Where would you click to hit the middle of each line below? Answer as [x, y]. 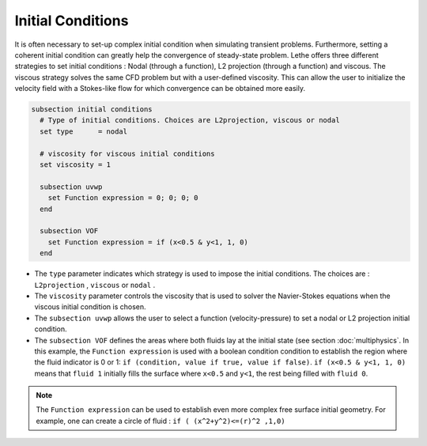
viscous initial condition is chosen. [90, 307]
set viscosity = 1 [75, 165]
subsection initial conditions [92, 110]
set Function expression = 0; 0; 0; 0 [123, 198]
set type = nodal [84, 131]
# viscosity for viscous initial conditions [127, 153]
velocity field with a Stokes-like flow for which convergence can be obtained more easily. [160, 89]
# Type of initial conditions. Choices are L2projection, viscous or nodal [190, 120]
